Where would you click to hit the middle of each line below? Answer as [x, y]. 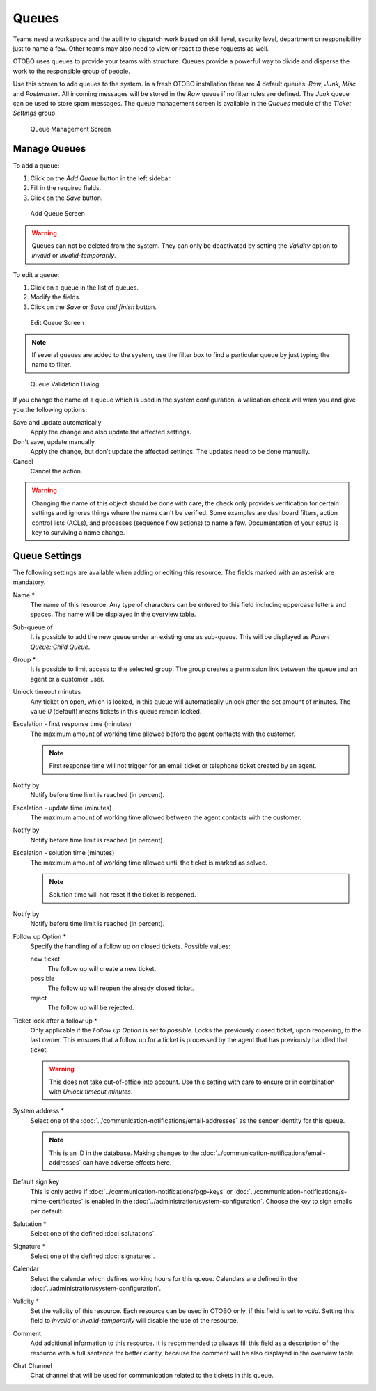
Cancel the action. [56, 471]
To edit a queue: [36, 274]
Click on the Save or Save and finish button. [93, 307]
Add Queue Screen [57, 214]
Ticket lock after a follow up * [55, 1021]
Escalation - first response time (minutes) [72, 724]
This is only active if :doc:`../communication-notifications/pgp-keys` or [132, 1191]
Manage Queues [49, 149]
